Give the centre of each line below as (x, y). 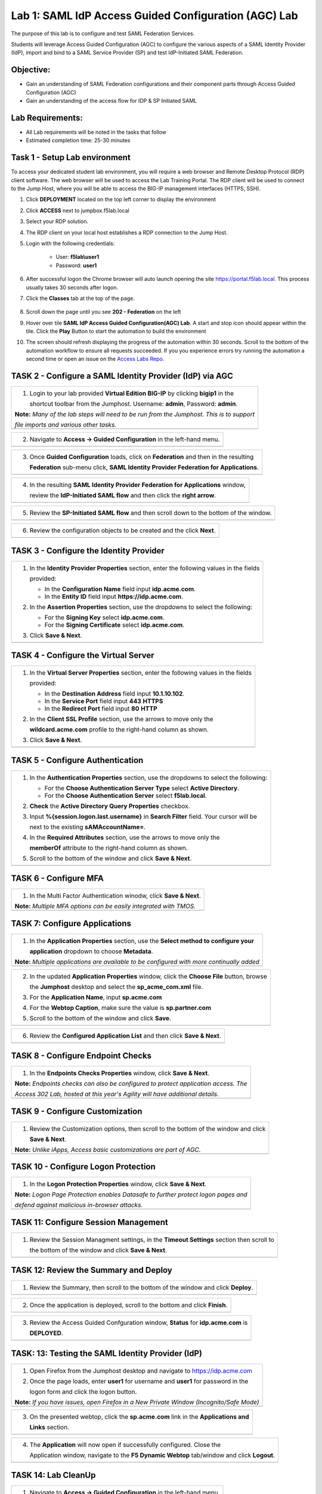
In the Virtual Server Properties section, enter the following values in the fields (141, 673)
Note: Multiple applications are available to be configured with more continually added (137, 962)
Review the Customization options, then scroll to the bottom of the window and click (148, 1128)
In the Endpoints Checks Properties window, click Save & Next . (120, 1073)
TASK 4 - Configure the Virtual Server (83, 655)
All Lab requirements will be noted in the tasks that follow (96, 132)
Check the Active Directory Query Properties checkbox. (110, 806)
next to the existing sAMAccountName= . (88, 826)
